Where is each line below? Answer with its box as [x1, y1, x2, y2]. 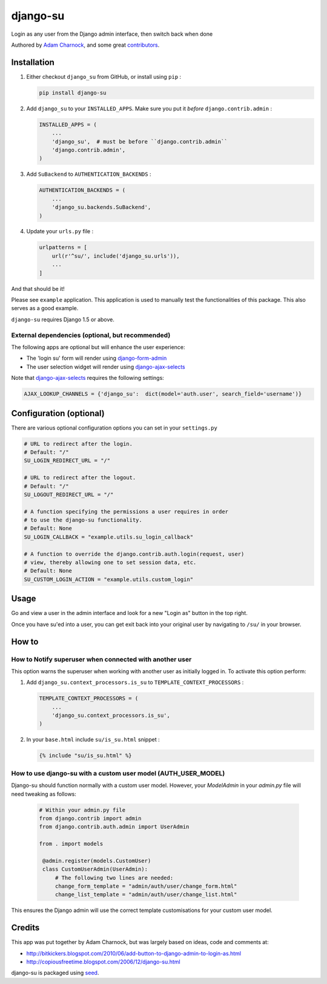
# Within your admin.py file [39, 806, 126, 813]
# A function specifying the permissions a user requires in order [24, 508, 229, 515]
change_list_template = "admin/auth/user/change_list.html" [54, 891, 237, 898]
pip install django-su [39, 89, 107, 96]
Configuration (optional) [11, 408, 105, 418]
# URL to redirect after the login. [24, 440, 133, 447]
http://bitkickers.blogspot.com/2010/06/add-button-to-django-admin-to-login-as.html [26, 949, 242, 957]
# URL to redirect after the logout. [24, 474, 136, 481]
